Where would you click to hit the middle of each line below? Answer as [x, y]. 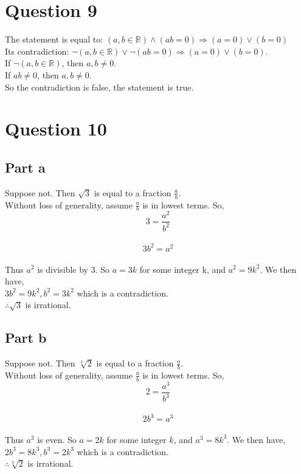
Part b [26, 338]
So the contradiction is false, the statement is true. [99, 87]
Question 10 [56, 129]
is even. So [57, 439]
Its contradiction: [37, 51]
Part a [25, 167]
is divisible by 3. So [73, 269]
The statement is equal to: [54, 39]
